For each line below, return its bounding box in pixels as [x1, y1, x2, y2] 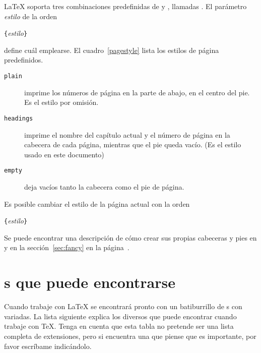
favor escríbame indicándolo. [4, 340, 92, 351]
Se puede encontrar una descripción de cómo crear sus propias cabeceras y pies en [4, 232, 257, 243]
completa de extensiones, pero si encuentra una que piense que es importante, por [4, 330, 256, 341]
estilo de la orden [4, 11, 57, 21]
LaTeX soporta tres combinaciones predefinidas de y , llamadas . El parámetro [4, 1, 247, 11]
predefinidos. [4, 54, 43, 65]
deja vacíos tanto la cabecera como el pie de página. [24, 181, 184, 192]
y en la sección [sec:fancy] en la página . [4, 242, 129, 253]
